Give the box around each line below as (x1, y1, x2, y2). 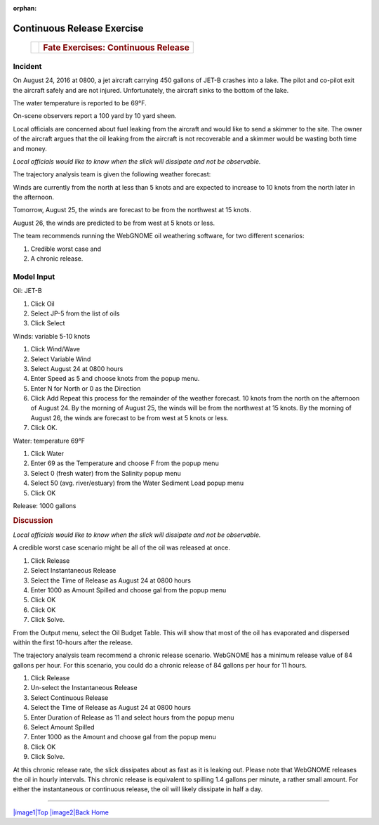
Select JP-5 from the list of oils (30, 309, 120, 318)
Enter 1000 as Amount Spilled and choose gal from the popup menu (30, 585, 227, 594)
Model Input (13, 271, 55, 281)
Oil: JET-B (13, 287, 42, 295)
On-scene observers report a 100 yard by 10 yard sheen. (13, 112, 177, 120)
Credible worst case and (30, 245, 102, 253)
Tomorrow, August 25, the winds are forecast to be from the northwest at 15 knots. (13, 206, 252, 214)
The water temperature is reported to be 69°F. (13, 98, 147, 107)
